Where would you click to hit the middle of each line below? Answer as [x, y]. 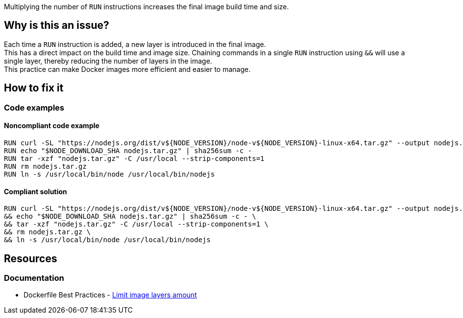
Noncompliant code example [52, 126]
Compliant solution [36, 191]
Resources [31, 258]
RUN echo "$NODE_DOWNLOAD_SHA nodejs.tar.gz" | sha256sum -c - [128, 150]
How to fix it [34, 88]
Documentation [34, 278]
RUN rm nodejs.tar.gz [45, 166]
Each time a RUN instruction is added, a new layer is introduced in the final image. [135, 44]
